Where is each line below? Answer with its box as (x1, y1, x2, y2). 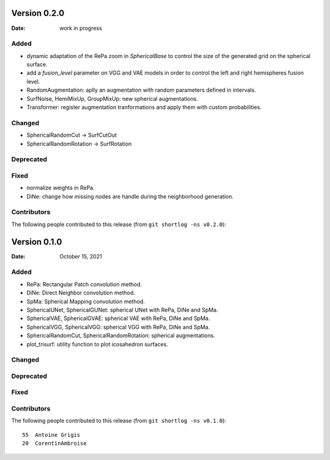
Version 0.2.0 (11, 8, 65, 18)
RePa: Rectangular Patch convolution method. (26, 280, 142, 288)
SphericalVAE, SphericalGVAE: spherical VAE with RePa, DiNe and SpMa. (26, 315, 210, 322)
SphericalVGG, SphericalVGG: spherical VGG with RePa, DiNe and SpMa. (26, 323, 210, 330)
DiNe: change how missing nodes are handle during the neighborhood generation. (26, 192, 234, 200)
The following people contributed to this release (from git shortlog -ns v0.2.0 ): (11, 221, 226, 228)
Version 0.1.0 (11, 236, 62, 247)
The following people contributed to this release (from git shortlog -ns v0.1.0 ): (11, 417, 226, 425)
